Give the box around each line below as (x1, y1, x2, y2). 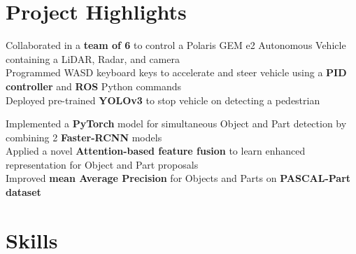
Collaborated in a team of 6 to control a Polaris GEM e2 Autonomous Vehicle (6, 38, 346, 52)
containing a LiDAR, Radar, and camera (6, 51, 180, 66)
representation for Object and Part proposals (6, 157, 199, 171)
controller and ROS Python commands (6, 78, 182, 93)
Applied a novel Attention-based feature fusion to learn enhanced (6, 143, 306, 158)
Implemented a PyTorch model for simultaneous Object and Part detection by (6, 116, 347, 131)
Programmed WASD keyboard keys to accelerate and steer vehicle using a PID (6, 65, 347, 80)
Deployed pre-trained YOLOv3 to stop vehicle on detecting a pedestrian (6, 92, 320, 107)
